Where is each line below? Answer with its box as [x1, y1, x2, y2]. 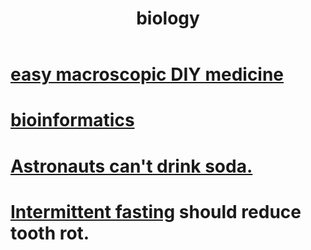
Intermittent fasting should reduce [10, 200, 302, 223]
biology [136, 7, 200, 30]
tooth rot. [10, 222, 90, 244]
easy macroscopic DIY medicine [10, 63, 285, 86]
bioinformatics [10, 109, 135, 132]
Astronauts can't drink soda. [10, 155, 253, 177]
